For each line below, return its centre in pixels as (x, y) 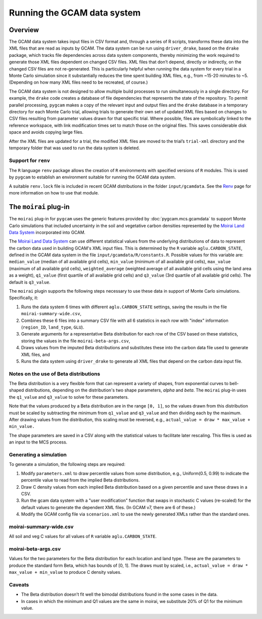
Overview (24, 30)
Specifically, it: (24, 298)
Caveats (19, 584)
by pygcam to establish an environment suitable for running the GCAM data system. (92, 177)
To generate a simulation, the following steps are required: (67, 464)
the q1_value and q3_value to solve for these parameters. (69, 397)
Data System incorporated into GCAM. (47, 232)
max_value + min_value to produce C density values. (65, 572)
